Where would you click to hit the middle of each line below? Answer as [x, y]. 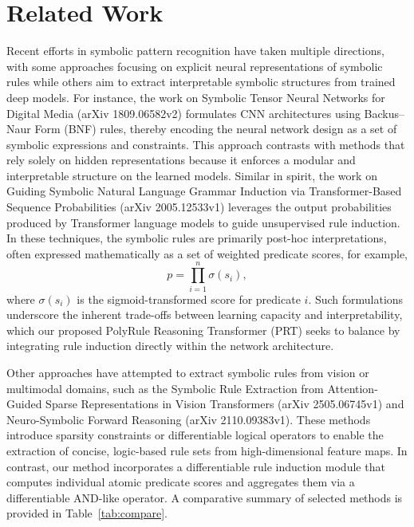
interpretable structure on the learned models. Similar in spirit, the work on [192, 175]
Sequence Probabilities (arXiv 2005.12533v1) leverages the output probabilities [199, 207]
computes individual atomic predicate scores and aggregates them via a [181, 482]
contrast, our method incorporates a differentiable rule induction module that [196, 466]
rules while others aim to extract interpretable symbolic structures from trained [201, 82]
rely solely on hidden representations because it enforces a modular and [181, 160]
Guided [24, 404]
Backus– [384, 113]
